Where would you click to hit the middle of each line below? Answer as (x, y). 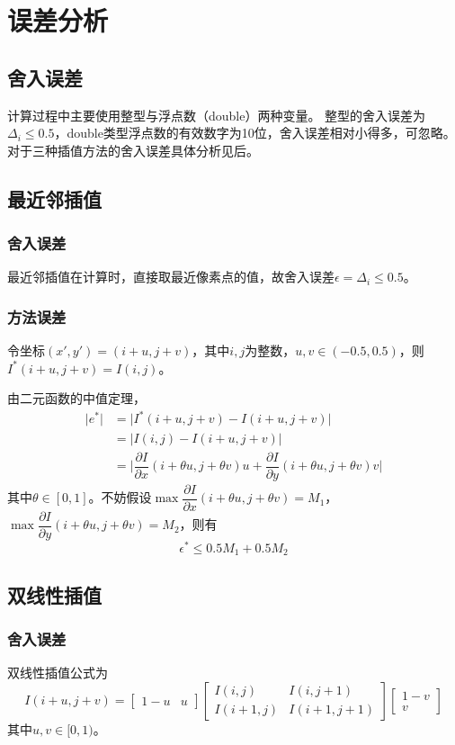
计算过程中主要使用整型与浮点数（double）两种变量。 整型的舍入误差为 (217, 115)
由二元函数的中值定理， (76, 398)
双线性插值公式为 (58, 673)
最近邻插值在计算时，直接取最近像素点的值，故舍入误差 (171, 277)
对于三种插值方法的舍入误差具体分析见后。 (133, 150)
